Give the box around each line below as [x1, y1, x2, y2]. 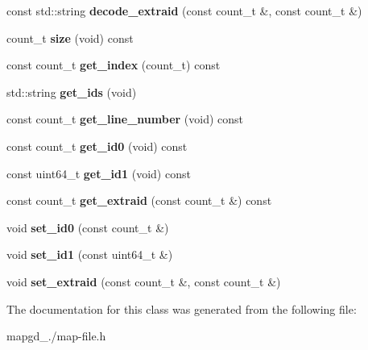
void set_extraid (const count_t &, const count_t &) [6, 273, 281, 290]
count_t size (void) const [6, 29, 134, 46]
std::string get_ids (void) [6, 83, 137, 100]
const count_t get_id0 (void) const [6, 137, 188, 154]
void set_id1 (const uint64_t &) [6, 246, 173, 263]
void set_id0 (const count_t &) [6, 219, 169, 235]
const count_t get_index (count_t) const [6, 56, 221, 73]
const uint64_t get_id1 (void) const [6, 165, 191, 181]
